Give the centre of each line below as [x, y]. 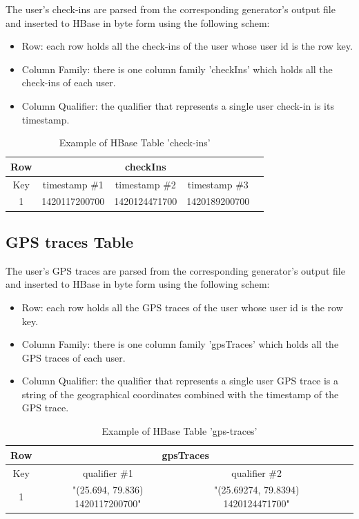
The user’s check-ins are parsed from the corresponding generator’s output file [171, 9]
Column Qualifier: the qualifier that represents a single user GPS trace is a [180, 381]
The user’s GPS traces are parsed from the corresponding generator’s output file [175, 270]
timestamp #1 [73, 184]
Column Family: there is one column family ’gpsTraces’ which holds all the [180, 344]
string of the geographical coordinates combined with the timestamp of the [180, 394]
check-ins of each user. [69, 82]
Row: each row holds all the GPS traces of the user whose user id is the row [182, 307]
